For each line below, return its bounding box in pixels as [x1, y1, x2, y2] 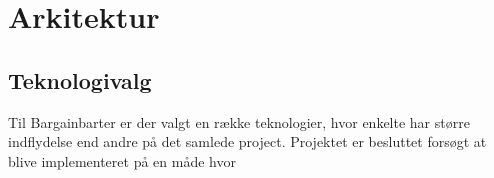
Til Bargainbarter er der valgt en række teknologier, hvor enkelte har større [8, 111, 470, 132]
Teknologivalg [8, 64, 152, 95]
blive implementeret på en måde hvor [8, 150, 236, 171]
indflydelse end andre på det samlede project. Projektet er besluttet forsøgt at [8, 131, 487, 152]
